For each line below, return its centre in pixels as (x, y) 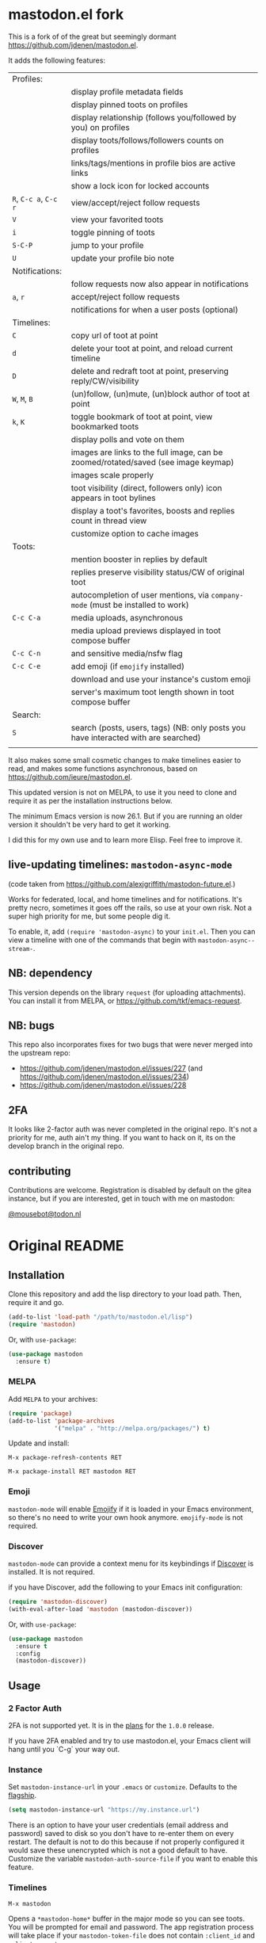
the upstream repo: (40, 1053)
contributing (40, 1171)
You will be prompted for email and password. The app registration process (131, 1927)
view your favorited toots (117, 219)
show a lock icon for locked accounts (140, 185)
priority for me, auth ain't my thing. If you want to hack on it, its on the (122, 1138)
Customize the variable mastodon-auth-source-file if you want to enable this (133, 1859)
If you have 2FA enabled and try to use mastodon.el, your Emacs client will (129, 1740)
